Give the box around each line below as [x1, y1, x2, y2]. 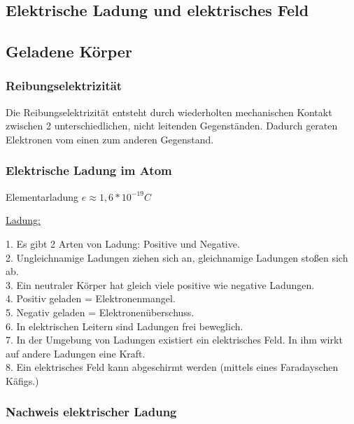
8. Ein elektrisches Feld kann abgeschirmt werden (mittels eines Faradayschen [6, 360, 339, 374]
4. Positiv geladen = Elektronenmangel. [6, 291, 176, 306]
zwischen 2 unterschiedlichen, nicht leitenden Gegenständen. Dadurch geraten [6, 118, 338, 133]
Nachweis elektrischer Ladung [6, 403, 177, 421]
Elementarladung [6, 189, 79, 204]
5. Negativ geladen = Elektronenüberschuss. [6, 304, 194, 319]
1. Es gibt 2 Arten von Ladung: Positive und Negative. [6, 236, 240, 250]
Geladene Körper [6, 41, 132, 62]
